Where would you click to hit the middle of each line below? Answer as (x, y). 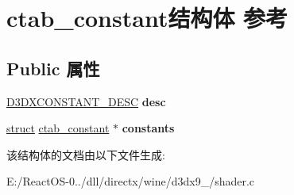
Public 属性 (53, 68)
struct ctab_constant (58, 128)
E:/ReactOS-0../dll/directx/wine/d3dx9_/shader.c (131, 181)
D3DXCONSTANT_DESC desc (86, 101)
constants (148, 128)
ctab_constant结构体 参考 (147, 18)
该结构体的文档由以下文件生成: (86, 154)
